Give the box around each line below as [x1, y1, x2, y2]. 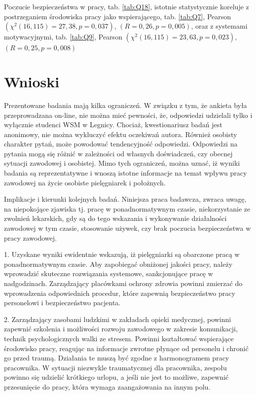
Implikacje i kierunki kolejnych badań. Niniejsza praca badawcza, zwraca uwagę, [4, 194, 247, 204]
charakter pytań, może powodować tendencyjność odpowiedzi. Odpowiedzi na [4, 139, 238, 149]
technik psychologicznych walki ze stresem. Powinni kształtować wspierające [4, 333, 234, 343]
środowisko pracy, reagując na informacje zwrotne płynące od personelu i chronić [4, 343, 249, 353]
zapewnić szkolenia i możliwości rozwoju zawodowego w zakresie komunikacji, [4, 323, 238, 334]
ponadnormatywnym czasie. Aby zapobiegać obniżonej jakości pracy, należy [4, 258, 233, 269]
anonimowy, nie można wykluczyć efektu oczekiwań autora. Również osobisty [4, 129, 237, 139]
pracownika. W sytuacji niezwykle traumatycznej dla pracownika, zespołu [4, 362, 227, 372]
